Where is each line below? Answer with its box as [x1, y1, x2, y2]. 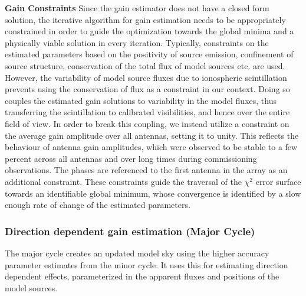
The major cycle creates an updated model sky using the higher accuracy [5, 246, 269, 259]
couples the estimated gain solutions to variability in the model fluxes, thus [5, 94, 277, 106]
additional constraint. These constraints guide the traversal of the [5, 175, 242, 187]
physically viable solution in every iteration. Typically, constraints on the [5, 36, 269, 48]
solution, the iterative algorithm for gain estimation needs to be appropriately [5, 13, 286, 25]
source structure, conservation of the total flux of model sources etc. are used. [5, 59, 285, 71]
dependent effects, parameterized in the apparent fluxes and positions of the [5, 270, 279, 282]
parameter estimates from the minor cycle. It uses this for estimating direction [5, 258, 288, 271]
